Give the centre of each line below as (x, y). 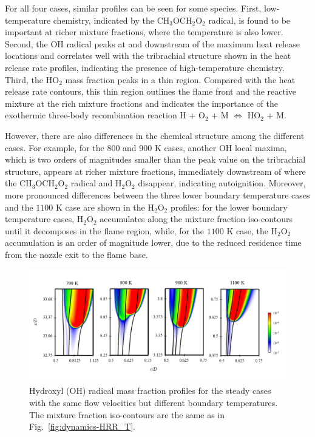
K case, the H (252, 230)
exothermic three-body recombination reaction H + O (105, 115)
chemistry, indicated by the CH (111, 20)
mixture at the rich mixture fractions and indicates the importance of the (141, 103)
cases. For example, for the (55, 147)
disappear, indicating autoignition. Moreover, (222, 183)
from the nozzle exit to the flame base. (76, 254)
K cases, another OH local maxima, (221, 147)
